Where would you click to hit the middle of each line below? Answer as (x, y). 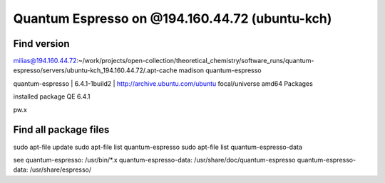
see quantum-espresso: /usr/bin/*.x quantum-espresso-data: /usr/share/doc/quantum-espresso (154, 160)
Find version (41, 44)
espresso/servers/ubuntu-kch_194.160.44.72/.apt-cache (95, 70)
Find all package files (61, 130)
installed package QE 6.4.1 (52, 96)
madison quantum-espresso (220, 70)
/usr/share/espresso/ (61, 170)
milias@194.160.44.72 (45, 61)
